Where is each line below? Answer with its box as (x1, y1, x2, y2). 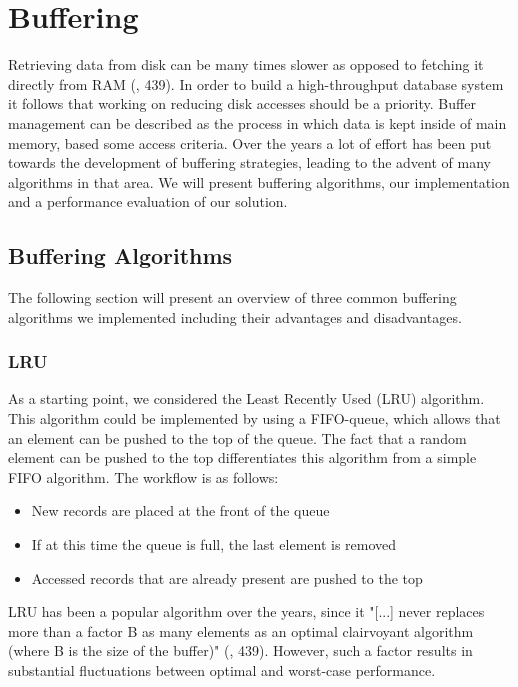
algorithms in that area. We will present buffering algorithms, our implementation (8, 171, 510, 192)
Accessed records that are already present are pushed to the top (31, 567, 423, 588)
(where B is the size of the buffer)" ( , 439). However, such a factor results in (8, 640, 473, 661)
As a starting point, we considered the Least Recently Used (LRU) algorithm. (8, 388, 485, 409)
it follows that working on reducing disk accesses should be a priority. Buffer (8, 93, 476, 114)
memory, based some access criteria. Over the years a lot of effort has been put (8, 132, 492, 153)
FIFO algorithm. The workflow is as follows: (8, 466, 279, 487)
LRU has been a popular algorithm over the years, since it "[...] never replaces (8, 601, 485, 622)
